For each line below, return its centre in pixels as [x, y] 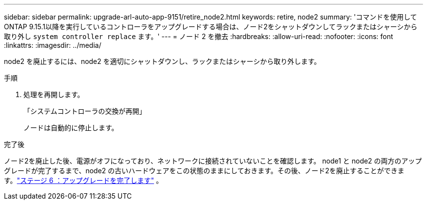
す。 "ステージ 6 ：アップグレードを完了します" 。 [83, 180]
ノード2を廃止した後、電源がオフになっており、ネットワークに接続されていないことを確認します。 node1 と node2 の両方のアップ [213, 161]
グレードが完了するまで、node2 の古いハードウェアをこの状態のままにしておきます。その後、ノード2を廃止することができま [204, 171]
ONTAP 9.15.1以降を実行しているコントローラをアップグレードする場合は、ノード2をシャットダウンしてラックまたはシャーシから [211, 27]
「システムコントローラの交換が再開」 [85, 111]
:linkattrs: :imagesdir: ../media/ [53, 45]
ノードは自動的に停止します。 [71, 128]
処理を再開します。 [54, 94]
